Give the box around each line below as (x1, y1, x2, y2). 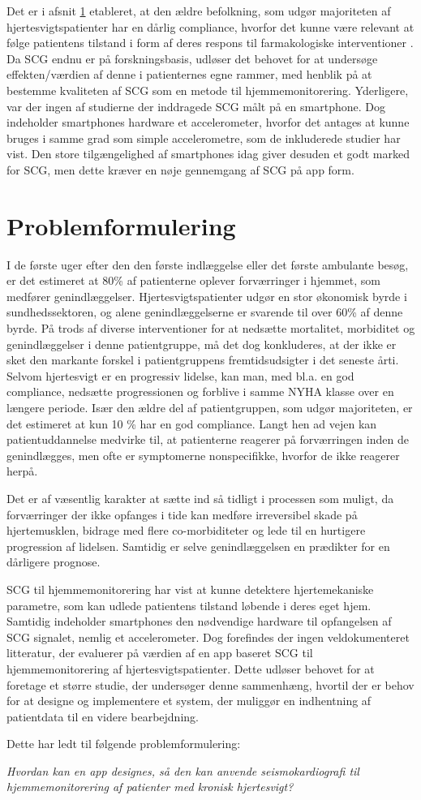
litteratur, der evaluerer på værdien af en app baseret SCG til (6, 644, 313, 661)
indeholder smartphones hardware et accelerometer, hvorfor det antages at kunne (6, 114, 410, 131)
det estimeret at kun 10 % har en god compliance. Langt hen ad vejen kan (6, 415, 377, 432)
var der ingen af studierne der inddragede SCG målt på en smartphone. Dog (6, 97, 385, 114)
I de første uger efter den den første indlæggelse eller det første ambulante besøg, (6, 256, 409, 273)
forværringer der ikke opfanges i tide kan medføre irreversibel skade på (6, 505, 358, 523)
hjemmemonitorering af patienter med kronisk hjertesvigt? (6, 778, 294, 795)
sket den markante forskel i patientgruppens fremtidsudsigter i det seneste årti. (6, 351, 399, 368)
